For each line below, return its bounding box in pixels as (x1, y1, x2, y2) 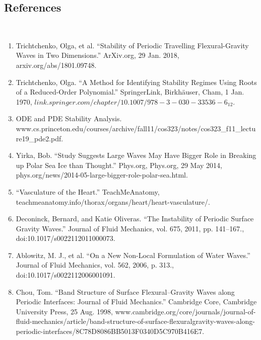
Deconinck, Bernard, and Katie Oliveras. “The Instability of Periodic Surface (16, 213, 254, 224)
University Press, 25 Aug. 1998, (16, 306, 113, 316)
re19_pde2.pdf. (16, 133, 63, 143)
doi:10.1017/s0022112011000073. (16, 233, 115, 243)
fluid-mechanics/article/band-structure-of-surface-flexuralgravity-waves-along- (16, 316, 255, 326)
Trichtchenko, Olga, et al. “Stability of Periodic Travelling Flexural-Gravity (16, 40, 249, 50)
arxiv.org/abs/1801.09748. (16, 59, 97, 70)
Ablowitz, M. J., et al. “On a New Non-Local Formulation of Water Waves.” (16, 249, 250, 260)
